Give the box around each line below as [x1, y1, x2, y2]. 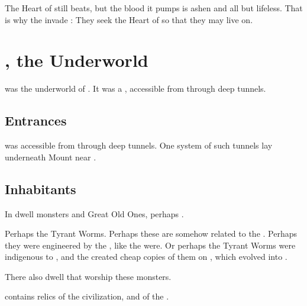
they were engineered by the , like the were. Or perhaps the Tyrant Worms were [5, 239, 296, 251]
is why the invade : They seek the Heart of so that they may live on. [5, 13, 253, 25]
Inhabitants [5, 179, 76, 198]
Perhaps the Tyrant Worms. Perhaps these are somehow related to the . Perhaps [5, 227, 298, 240]
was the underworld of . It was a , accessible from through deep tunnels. [5, 82, 266, 95]
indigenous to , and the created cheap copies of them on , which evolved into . [5, 250, 287, 263]
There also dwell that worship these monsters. [5, 270, 172, 282]
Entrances [5, 111, 67, 130]
